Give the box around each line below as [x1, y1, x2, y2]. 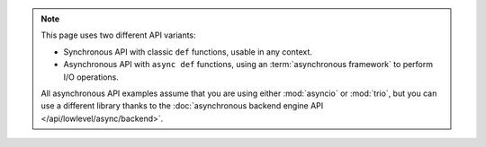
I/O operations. [63, 72, 119, 82]
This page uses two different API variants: [40, 30, 197, 40]
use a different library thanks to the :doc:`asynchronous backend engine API [40, 100, 324, 111]
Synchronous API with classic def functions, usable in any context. [63, 46, 312, 57]
